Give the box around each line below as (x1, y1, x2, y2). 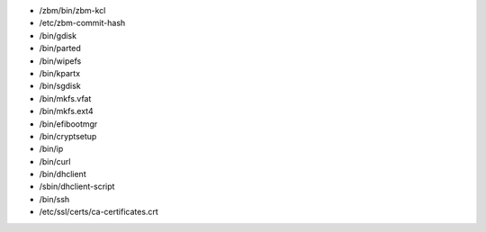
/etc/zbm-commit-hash (39, 18, 126, 29)
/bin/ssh (39, 193, 70, 204)
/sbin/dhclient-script (39, 181, 115, 192)
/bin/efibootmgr (39, 118, 98, 129)
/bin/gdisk (39, 30, 76, 40)
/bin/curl (39, 156, 71, 166)
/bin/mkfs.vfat (39, 93, 92, 103)
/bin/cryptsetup (39, 130, 97, 141)
